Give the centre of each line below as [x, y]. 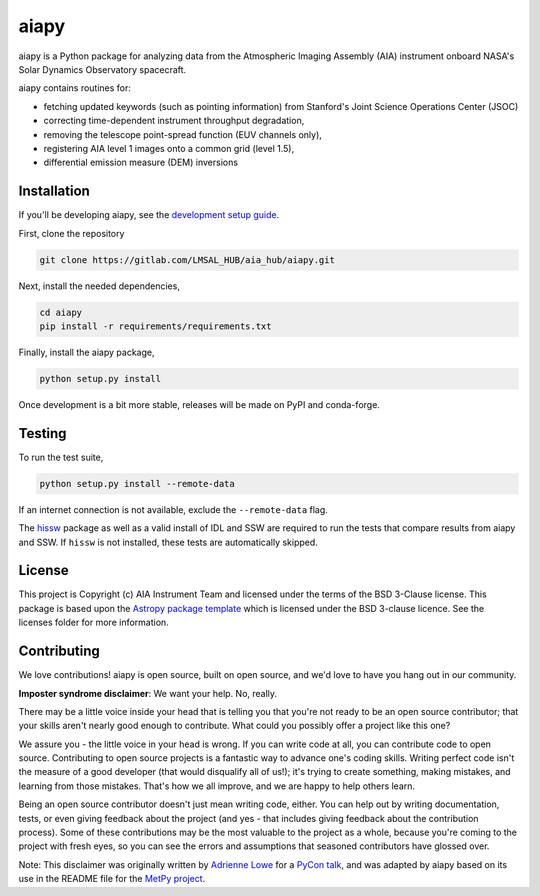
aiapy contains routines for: [75, 88]
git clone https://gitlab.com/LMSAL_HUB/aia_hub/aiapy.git [187, 259]
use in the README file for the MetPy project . [112, 879]
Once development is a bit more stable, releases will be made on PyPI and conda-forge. [199, 404]
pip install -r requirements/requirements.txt [155, 326]
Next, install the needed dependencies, [99, 286]
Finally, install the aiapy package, [86, 352]
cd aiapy [61, 312]
